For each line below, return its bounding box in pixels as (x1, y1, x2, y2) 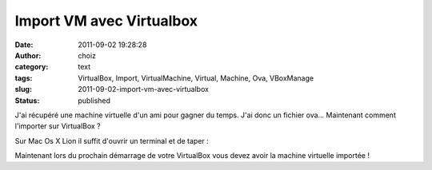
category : (14, 62, 49, 72)
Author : (14, 50, 42, 60)
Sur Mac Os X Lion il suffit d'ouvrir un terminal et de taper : (14, 136, 210, 145)
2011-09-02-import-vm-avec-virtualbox (78, 85, 210, 94)
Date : (14, 40, 34, 49)
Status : (14, 96, 40, 105)
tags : (14, 73, 33, 83)
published (78, 96, 111, 105)
